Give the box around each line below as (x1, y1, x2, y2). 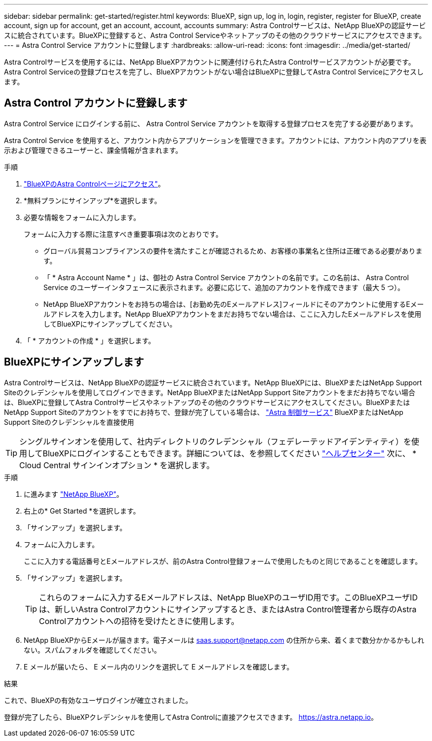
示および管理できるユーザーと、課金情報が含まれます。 (4, 146, 182, 154)
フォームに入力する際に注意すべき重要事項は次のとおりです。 (24, 229, 223, 238)
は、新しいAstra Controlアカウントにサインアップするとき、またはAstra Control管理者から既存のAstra (39, 604, 417, 614)
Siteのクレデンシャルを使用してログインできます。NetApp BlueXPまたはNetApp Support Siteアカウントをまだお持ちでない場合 (4, 388, 416, 397)
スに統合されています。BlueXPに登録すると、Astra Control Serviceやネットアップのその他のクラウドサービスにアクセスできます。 (4, 31, 426, 39)
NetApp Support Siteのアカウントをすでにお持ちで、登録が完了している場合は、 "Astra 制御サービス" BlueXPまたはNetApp (4, 408, 403, 416)
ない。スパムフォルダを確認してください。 (24, 645, 161, 654)
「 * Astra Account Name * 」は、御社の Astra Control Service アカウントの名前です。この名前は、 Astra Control (43, 273, 409, 282)
